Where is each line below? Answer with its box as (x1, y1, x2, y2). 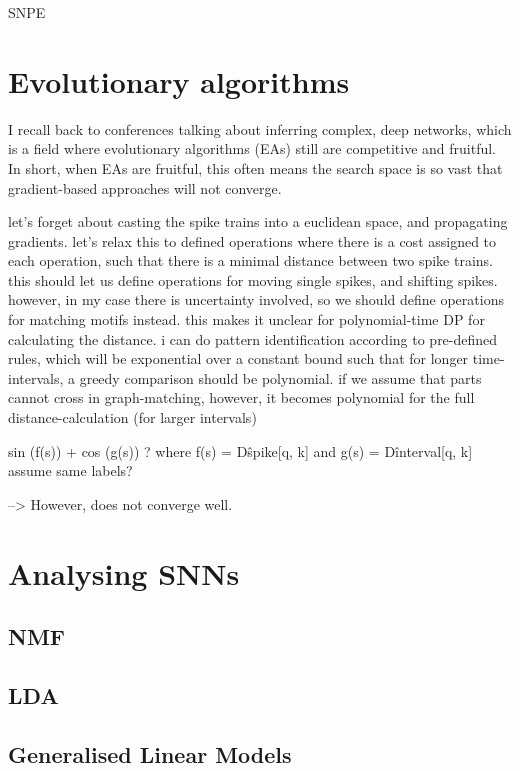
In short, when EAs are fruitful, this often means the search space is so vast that (8, 157, 503, 178)
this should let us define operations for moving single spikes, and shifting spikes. (8, 269, 498, 290)
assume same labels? (8, 460, 133, 481)
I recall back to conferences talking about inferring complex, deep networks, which (8, 118, 512, 139)
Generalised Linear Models (8, 738, 292, 769)
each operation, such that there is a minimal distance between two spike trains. (8, 250, 494, 271)
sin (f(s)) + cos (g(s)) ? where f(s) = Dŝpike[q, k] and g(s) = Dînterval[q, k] (8, 440, 473, 461)
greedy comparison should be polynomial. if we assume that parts (79, 367, 482, 388)
